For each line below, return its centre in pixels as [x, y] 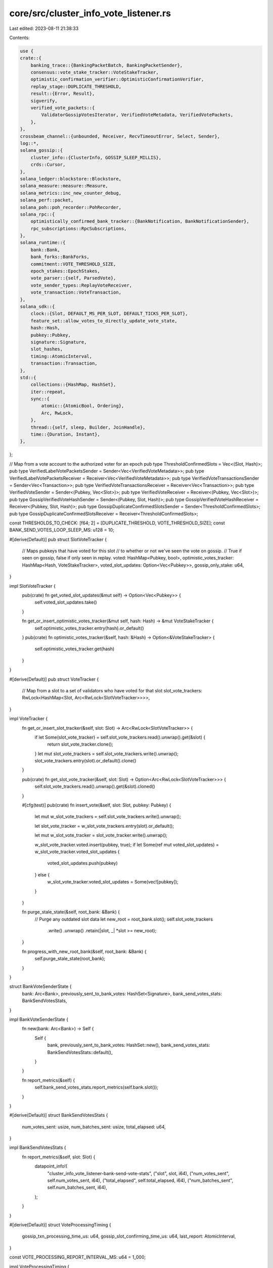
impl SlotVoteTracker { [32, 586]
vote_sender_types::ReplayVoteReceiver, [81, 285]
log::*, [29, 143]
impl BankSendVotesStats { [38, 1148]
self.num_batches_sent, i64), [77, 1187]
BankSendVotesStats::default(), [80, 1052]
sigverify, [44, 101]
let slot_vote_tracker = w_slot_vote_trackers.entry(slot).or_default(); [104, 826]
